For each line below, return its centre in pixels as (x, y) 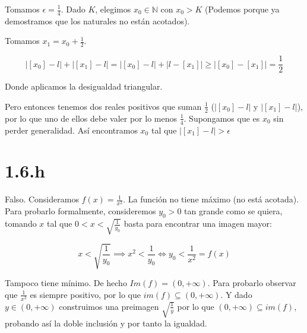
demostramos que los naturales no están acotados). (97, 20)
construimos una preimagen (109, 306)
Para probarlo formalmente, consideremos (80, 211)
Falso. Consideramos (42, 199)
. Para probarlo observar (252, 283)
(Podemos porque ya (242, 9)
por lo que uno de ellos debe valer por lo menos (91, 118)
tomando (21, 223)
